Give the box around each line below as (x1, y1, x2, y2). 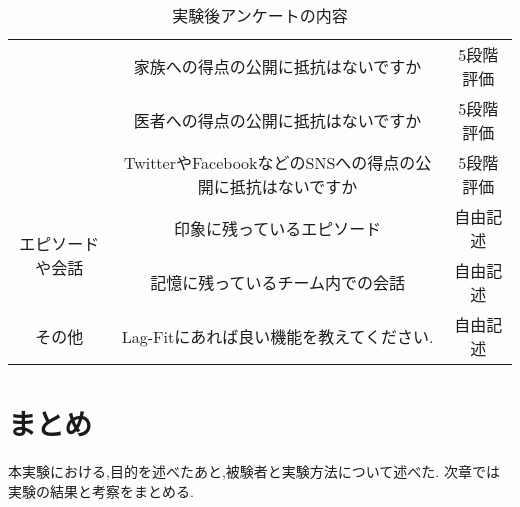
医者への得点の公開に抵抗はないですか (133, 109, 422, 132)
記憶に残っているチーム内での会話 (150, 271, 405, 294)
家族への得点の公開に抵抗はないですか (133, 55, 422, 78)
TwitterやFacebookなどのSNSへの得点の (123, 151, 416, 174)
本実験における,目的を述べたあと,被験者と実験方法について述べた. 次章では (8, 461, 500, 482)
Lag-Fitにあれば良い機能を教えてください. (121, 325, 434, 348)
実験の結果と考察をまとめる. (8, 480, 194, 501)
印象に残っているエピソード (174, 217, 382, 240)
